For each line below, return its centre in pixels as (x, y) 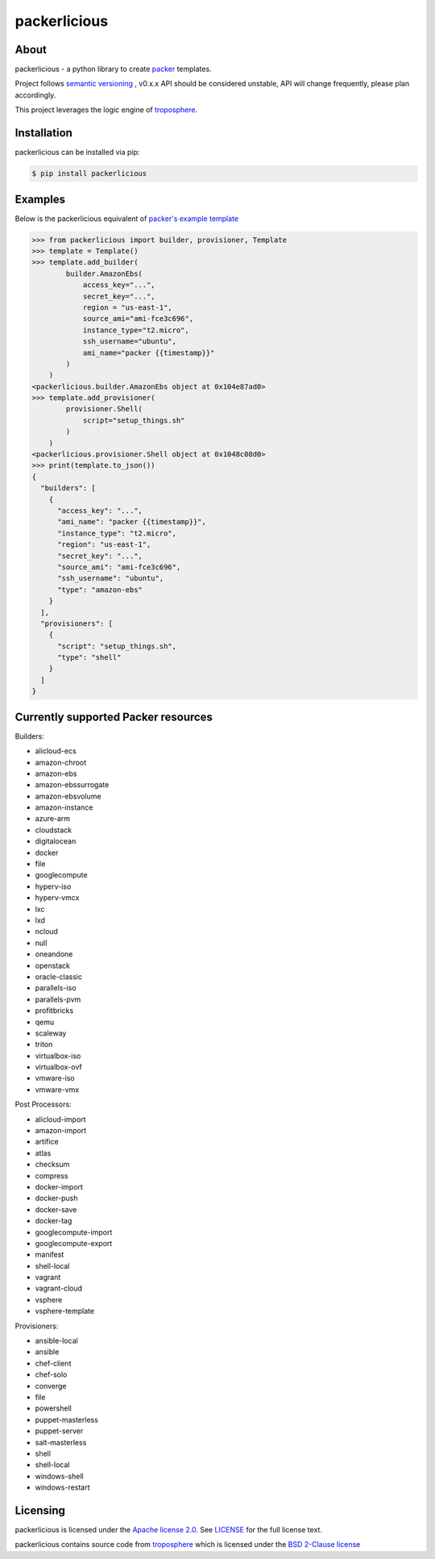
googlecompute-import (74, 1232)
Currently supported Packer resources (114, 717)
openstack (52, 965)
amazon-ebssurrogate (72, 785)
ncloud (46, 932)
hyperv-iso (53, 886)
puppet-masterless (66, 1419)
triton (44, 1044)
